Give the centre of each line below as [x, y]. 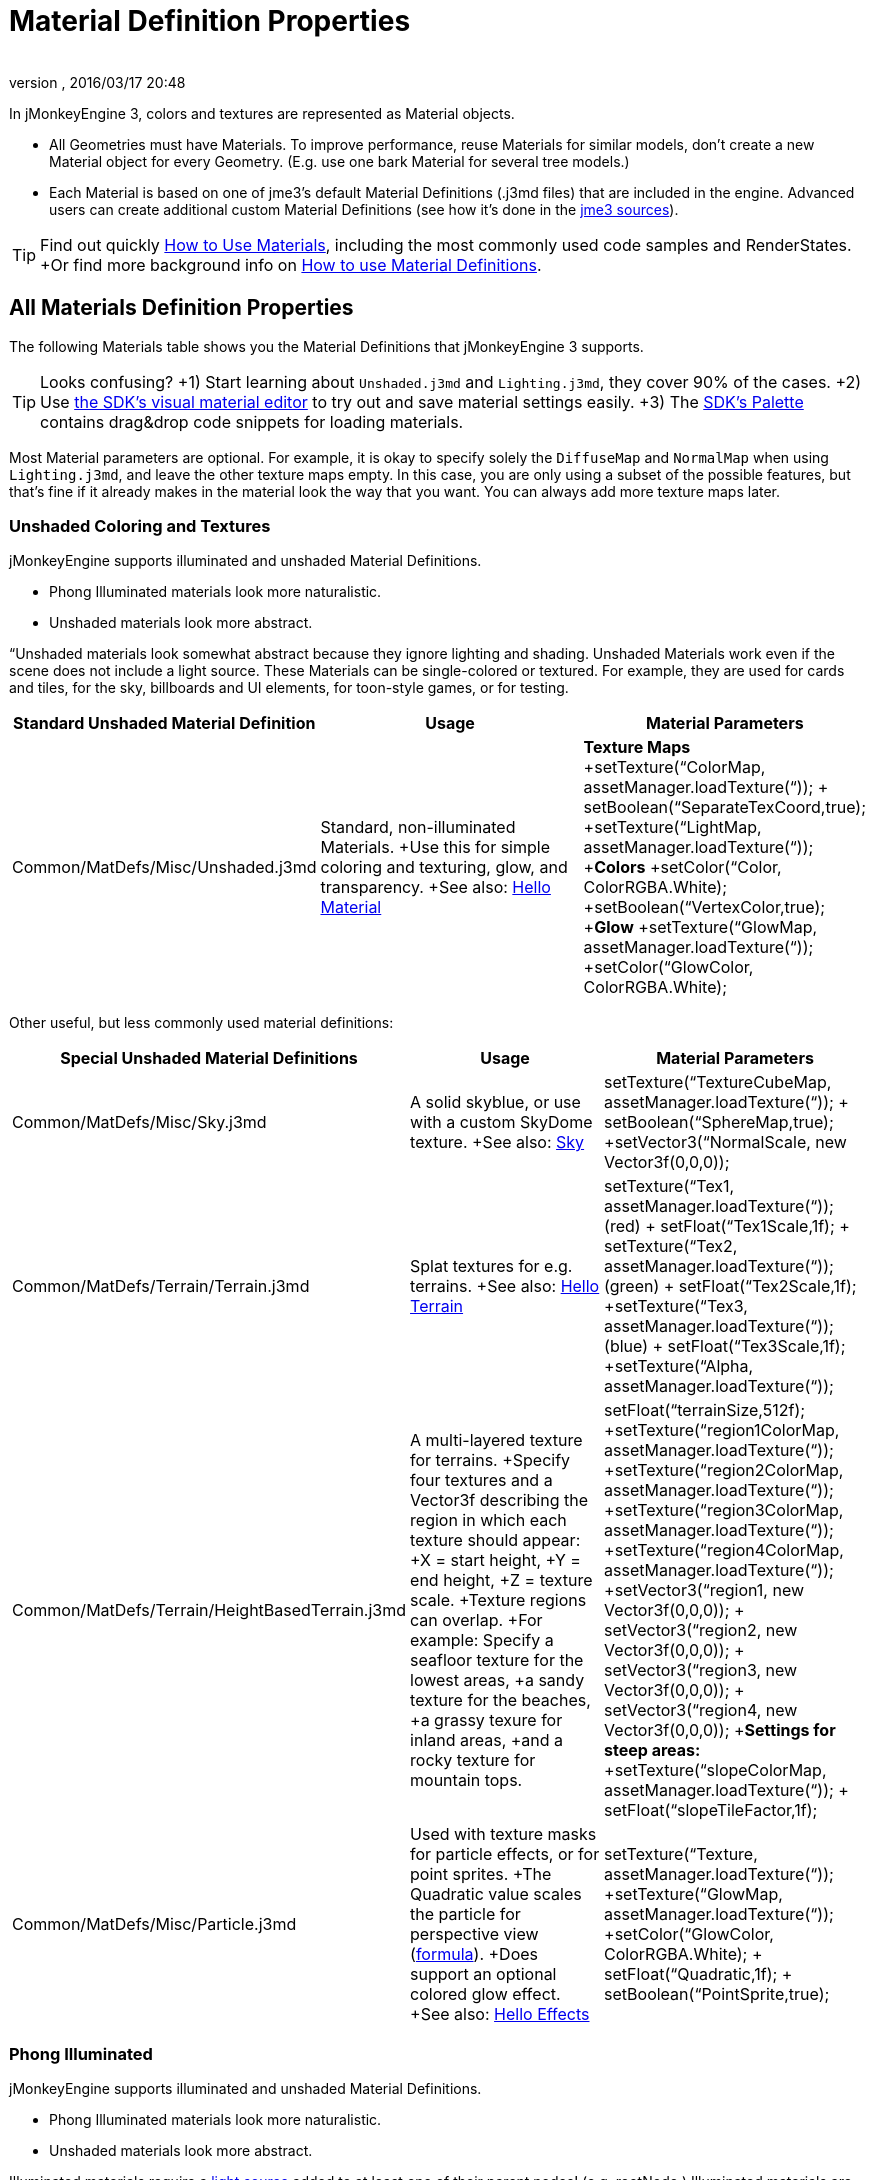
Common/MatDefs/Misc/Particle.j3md [154, 1924]
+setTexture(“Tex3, [676, 1306]
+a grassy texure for [486, 1720]
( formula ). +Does [474, 1954]
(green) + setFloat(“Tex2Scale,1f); [730, 1286]
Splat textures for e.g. [491, 1266]
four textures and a [481, 1480]
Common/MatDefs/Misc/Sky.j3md [139, 1122]
